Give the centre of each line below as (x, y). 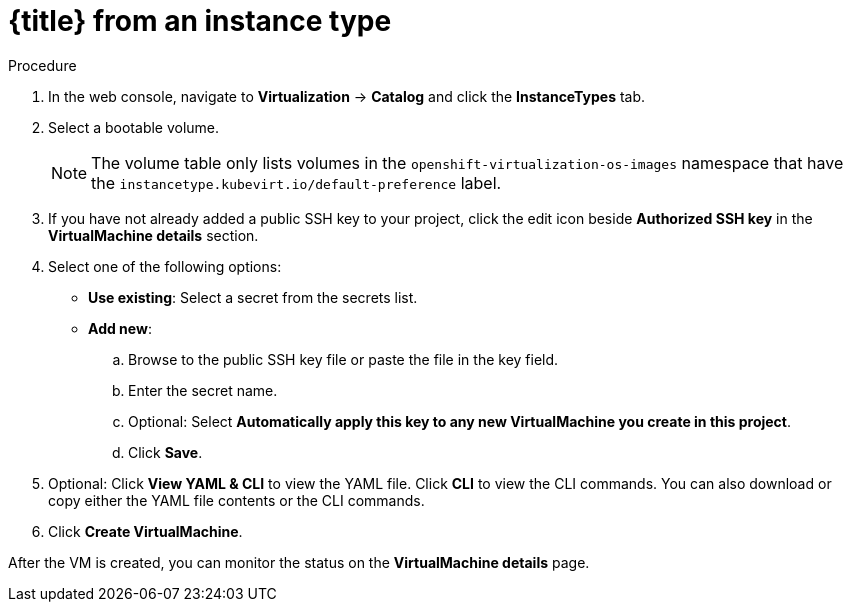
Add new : (120, 328)
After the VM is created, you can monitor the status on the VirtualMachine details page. (299, 562)
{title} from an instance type (200, 21)
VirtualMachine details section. (153, 235)
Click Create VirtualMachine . (145, 531)
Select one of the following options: (165, 266)
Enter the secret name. (203, 390)
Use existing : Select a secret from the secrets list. (253, 297)
